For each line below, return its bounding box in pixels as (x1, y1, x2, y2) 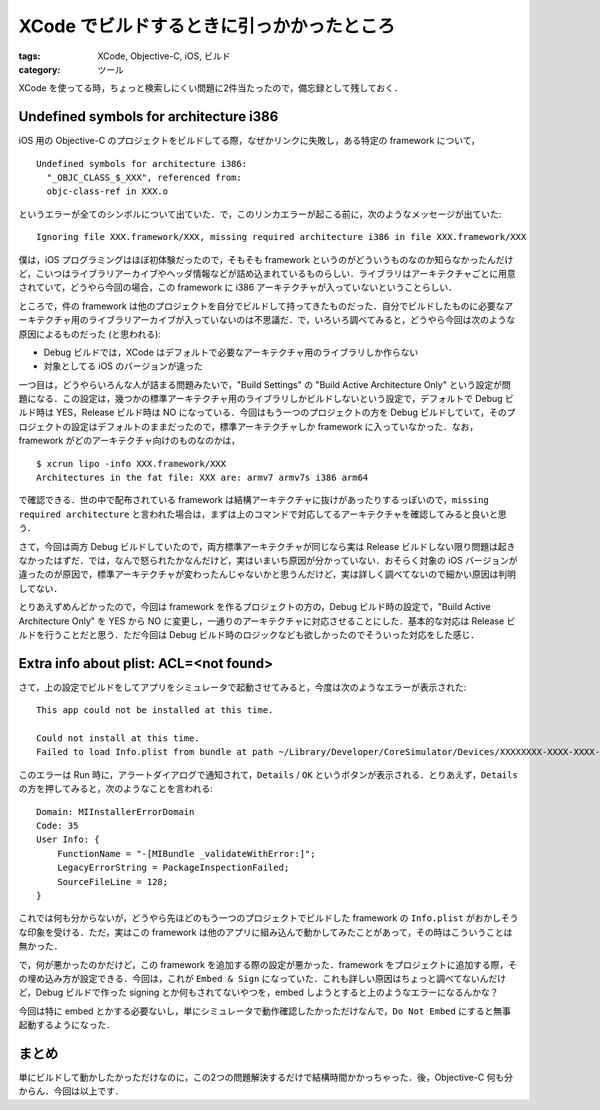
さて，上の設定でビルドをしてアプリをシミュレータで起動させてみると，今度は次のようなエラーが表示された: (18, 681, 467, 693)
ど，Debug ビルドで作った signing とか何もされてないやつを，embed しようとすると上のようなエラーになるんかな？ (18, 986, 499, 999)
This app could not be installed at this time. (36, 705, 274, 716)
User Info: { (36, 834, 100, 845)
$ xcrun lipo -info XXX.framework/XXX (36, 458, 227, 469)
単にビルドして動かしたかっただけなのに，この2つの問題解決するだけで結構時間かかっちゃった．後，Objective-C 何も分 (18, 1071, 514, 1083)
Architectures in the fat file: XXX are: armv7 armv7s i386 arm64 (36, 472, 369, 484)
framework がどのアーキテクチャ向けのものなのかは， (18, 435, 240, 447)
